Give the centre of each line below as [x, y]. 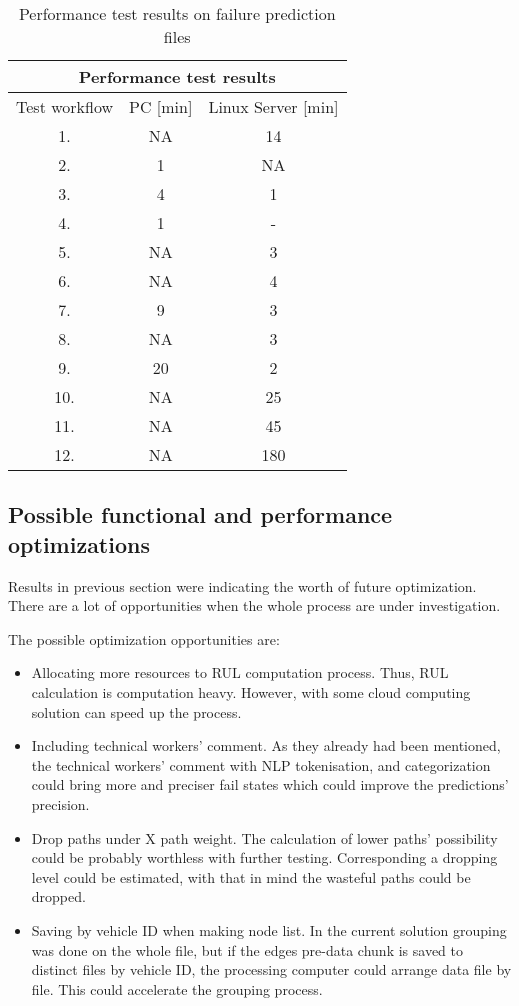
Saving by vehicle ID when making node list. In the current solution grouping [269, 929]
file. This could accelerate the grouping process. [177, 988]
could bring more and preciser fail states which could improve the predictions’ [270, 784]
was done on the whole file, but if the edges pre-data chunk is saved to [247, 949]
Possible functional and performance [200, 514]
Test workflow [65, 106]
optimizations [79, 543]
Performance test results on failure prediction [177, 13]
